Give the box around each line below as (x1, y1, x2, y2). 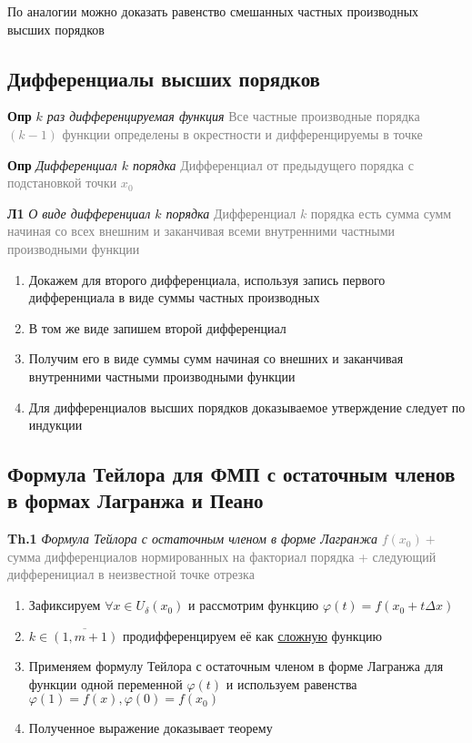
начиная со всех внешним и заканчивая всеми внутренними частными (7, 221, 396, 240)
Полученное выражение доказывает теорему (28, 718, 273, 738)
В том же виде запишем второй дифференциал (28, 318, 286, 337)
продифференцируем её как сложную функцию (122, 626, 382, 645)
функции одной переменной (28, 674, 183, 693)
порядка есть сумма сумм (310, 203, 452, 222)
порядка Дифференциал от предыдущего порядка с (133, 155, 414, 174)
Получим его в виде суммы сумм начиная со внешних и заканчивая (28, 349, 404, 368)
